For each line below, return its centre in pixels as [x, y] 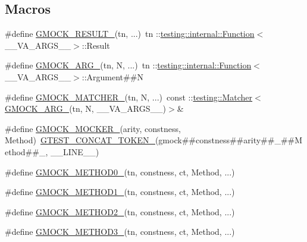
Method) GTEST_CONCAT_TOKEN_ [80, 140]
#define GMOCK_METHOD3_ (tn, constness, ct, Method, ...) [120, 232]
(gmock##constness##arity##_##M [229, 140]
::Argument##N [112, 76]
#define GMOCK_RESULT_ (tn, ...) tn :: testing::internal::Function [130, 34]
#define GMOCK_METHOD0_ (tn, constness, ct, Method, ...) [120, 172]
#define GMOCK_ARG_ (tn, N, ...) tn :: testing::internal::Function [128, 65]
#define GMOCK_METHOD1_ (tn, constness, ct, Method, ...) [120, 192]
